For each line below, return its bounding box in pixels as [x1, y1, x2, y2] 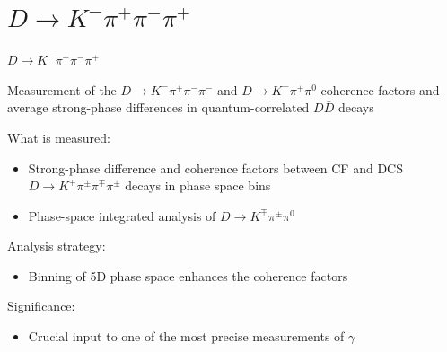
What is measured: [7, 128, 110, 146]
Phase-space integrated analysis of [28, 206, 216, 224]
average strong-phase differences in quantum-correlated [7, 98, 310, 117]
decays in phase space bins [125, 176, 271, 195]
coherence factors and [320, 80, 440, 99]
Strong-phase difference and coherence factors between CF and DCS [28, 158, 403, 177]
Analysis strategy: [7, 236, 106, 255]
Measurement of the [7, 80, 117, 99]
